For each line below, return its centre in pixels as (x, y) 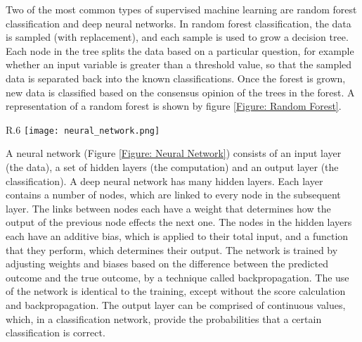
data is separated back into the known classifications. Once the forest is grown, (176, 78)
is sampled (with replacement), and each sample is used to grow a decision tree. (177, 37)
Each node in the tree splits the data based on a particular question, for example (180, 50)
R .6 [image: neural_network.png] (83, 129)
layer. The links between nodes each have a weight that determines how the (168, 208)
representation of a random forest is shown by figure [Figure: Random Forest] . (174, 106)
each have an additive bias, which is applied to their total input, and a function (177, 235)
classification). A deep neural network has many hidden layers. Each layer (164, 180)
